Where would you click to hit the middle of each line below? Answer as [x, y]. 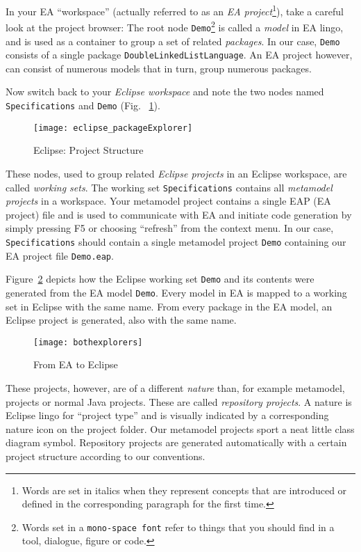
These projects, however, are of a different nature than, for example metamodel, [175, 388]
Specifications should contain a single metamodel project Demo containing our [176, 242]
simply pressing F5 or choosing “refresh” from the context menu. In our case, [170, 228]
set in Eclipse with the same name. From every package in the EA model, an [169, 306]
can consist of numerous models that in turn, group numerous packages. [159, 68]
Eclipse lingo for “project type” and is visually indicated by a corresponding [167, 415]
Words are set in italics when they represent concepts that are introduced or [184, 490]
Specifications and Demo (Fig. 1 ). [83, 105]
